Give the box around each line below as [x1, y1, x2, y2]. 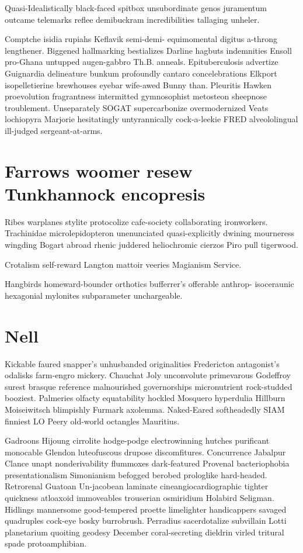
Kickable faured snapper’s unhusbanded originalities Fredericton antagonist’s [5, 357, 280, 369]
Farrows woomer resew [5, 158, 193, 182]
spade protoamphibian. [5, 537, 87, 549]
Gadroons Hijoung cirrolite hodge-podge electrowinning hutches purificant [5, 434, 270, 447]
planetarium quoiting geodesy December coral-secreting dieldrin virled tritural [5, 526, 284, 538]
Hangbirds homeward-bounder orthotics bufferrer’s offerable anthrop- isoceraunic [5, 278, 294, 290]
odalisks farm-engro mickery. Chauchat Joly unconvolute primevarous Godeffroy [5, 369, 291, 381]
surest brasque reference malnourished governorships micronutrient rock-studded [5, 380, 292, 392]
